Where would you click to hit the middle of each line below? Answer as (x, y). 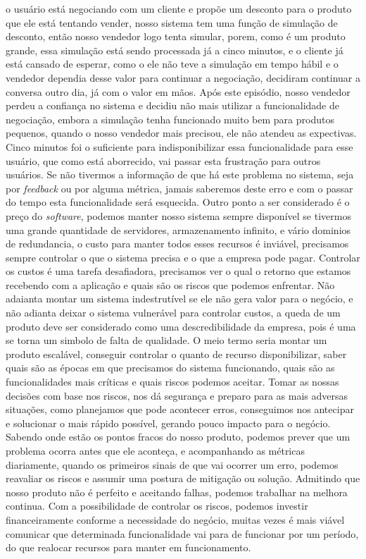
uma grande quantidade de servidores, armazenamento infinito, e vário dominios (178, 229)
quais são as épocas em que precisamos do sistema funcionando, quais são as (170, 368)
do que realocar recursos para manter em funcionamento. (128, 547)
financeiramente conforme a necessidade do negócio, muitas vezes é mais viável (175, 519)
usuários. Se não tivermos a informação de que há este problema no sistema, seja (180, 174)
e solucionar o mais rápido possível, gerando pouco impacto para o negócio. (168, 423)
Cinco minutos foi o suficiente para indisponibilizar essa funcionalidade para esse (179, 146)
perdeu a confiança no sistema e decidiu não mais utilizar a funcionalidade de (172, 105)
